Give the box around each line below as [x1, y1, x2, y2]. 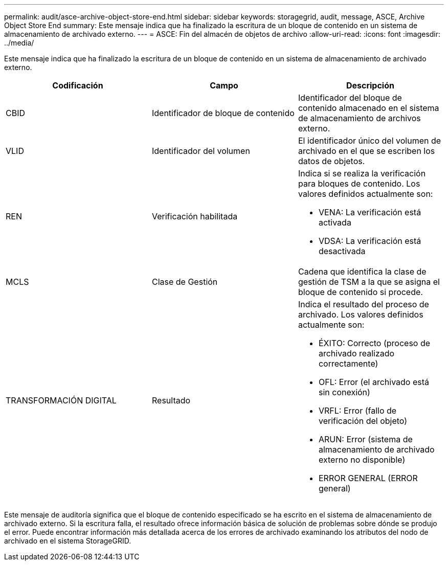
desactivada [318, 246, 366, 256]
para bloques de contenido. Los [298, 178, 420, 189]
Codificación [52, 80, 103, 91]
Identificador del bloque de [298, 93, 402, 103]
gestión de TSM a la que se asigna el [298, 277, 440, 287]
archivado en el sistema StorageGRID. [4, 536, 131, 545]
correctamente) [318, 358, 378, 369]
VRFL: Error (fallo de [318, 405, 397, 416]
